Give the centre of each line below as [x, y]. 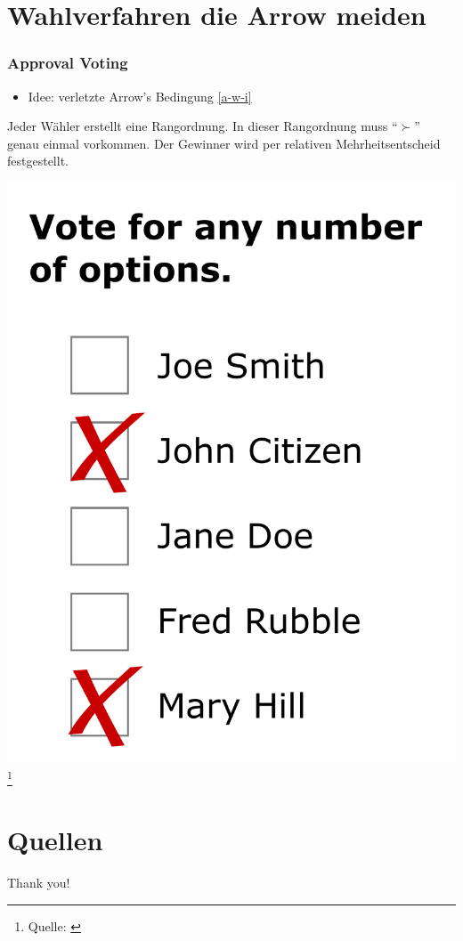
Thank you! [39, 883]
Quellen [55, 840]
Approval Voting [68, 63]
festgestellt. [38, 161]
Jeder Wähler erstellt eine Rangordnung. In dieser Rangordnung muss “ [203, 126]
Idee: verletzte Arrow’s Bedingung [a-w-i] [140, 96]
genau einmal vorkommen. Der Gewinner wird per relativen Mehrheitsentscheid [224, 143]
